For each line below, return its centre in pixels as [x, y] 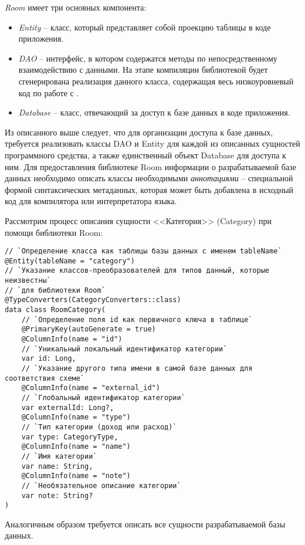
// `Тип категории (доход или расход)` [99, 427]
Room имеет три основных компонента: [76, 7]
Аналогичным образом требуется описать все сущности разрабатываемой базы [145, 524]
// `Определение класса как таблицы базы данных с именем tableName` [143, 251]
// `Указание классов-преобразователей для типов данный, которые [137, 271]
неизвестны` [28, 281]
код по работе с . [49, 92]
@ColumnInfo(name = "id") [72, 339]
